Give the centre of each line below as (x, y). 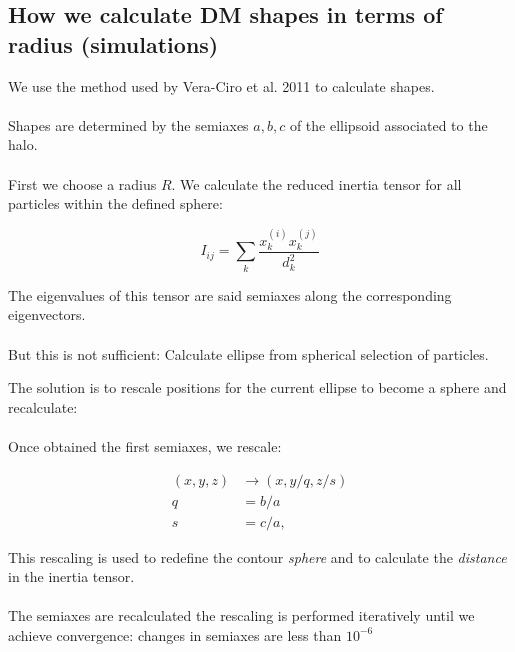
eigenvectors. (47, 314)
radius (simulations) (113, 43)
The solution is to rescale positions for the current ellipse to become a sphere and (257, 387)
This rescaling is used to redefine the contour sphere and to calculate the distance (257, 556)
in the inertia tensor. (71, 576)
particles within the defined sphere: (115, 203)
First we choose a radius (82, 183)
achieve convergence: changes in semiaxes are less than (175, 634)
